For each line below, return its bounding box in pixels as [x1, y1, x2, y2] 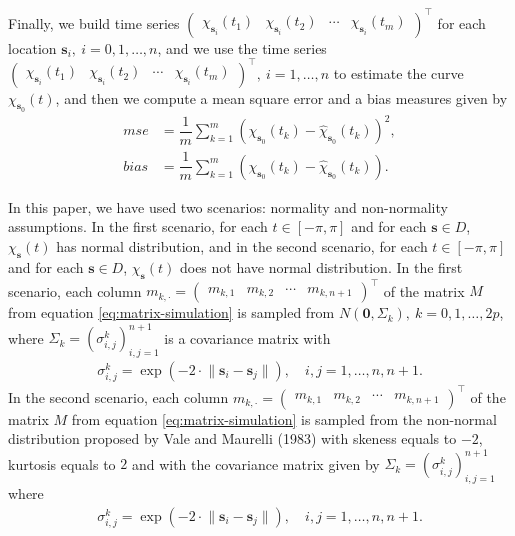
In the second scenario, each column [8, 386, 229, 407]
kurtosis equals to [8, 453, 116, 474]
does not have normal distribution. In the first [179, 256, 463, 277]
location [8, 37, 57, 58]
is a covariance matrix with [164, 327, 331, 348]
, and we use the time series [157, 37, 327, 58]
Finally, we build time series [8, 12, 180, 33]
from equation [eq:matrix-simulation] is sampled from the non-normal [71, 408, 497, 429]
